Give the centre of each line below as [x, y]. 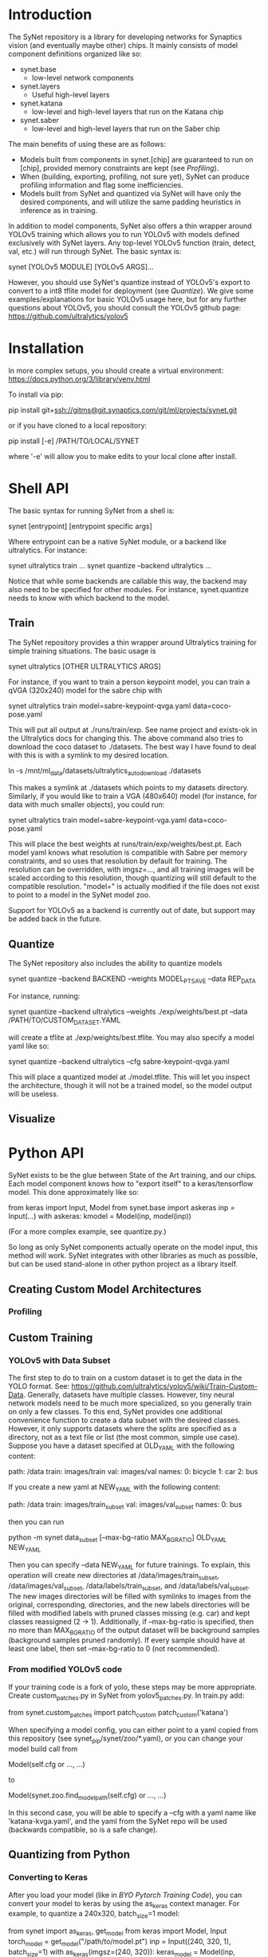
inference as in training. [59, 210]
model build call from [43, 1749]
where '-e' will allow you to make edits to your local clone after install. [123, 456]
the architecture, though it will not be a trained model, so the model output [130, 1085]
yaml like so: [29, 1046]
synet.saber [39, 120]
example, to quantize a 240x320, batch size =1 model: [94, 1915]
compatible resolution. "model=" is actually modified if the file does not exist [134, 887]
